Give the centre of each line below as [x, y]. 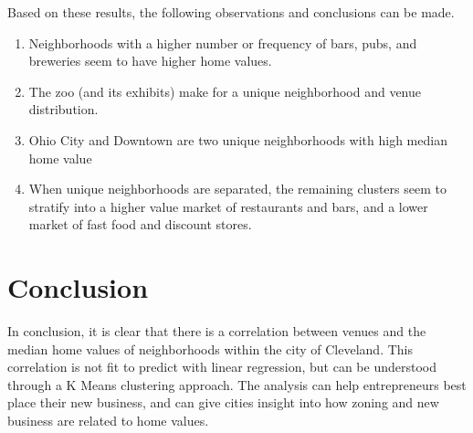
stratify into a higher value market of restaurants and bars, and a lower [228, 206]
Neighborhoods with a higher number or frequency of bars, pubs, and [223, 42]
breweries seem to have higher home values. [150, 61]
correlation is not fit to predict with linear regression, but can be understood [222, 367]
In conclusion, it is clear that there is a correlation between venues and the [217, 331]
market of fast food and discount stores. [140, 224]
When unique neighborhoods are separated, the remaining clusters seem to [237, 189]
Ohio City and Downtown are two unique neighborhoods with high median [238, 139]
